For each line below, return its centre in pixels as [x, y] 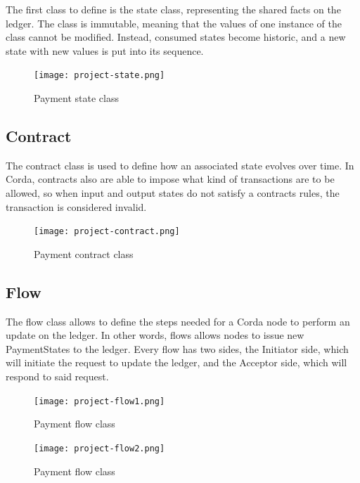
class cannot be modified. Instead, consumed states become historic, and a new [176, 37]
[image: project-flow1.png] [99, 401]
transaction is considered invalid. [76, 206]
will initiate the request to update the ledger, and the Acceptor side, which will [176, 362]
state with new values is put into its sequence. [105, 50]
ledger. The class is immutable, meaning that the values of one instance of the [174, 23]
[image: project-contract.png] [107, 232]
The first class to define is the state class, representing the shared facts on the [173, 9]
